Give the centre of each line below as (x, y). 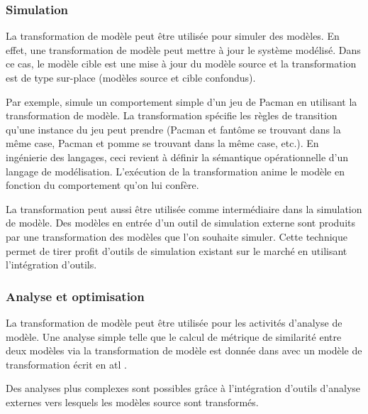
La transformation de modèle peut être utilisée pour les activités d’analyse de (174, 322)
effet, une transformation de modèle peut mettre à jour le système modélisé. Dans (183, 49)
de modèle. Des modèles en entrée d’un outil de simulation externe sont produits (181, 223)
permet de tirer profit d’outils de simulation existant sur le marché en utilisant (177, 250)
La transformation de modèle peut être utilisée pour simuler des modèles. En (173, 36)
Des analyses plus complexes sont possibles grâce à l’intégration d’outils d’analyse (183, 388)
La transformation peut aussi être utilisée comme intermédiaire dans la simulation (184, 208)
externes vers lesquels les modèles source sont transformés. (132, 402)
